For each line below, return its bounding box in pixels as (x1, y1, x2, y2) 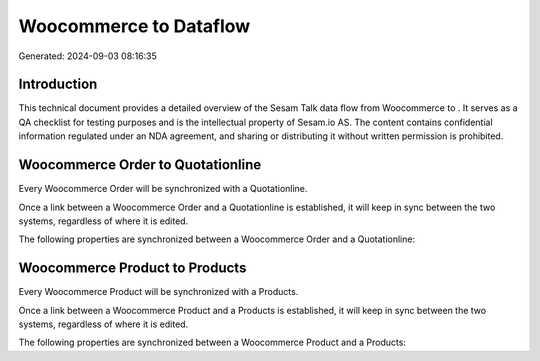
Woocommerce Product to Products (18, 260, 247, 277)
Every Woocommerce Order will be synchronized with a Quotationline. (18, 183, 308, 195)
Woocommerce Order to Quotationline (18, 156, 262, 174)
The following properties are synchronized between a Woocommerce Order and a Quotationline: (18, 233, 415, 245)
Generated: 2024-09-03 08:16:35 (18, 50, 157, 62)
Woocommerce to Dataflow (18, 15, 251, 37)
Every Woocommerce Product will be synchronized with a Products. (18, 286, 299, 298)
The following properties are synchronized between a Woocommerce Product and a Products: (18, 336, 407, 349)
